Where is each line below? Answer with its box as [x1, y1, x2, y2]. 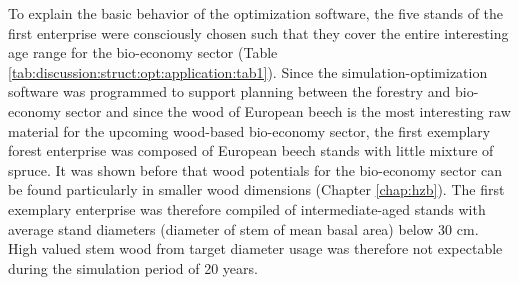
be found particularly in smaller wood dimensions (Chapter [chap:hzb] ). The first [8, 179, 505, 200]
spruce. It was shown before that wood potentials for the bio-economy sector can [8, 159, 503, 180]
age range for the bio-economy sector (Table [8, 42, 278, 63]
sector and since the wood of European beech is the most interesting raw [65, 100, 511, 121]
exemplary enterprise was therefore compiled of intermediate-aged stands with [8, 198, 486, 219]
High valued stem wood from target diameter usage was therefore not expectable [8, 238, 503, 259]
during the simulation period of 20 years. [8, 257, 258, 278]
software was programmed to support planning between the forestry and [8, 81, 451, 102]
